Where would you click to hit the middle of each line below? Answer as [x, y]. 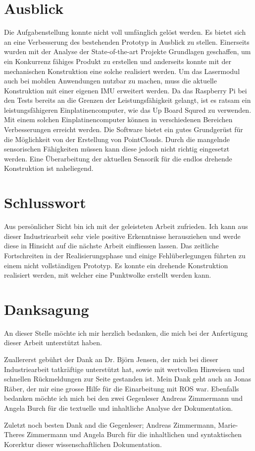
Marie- [228, 424]
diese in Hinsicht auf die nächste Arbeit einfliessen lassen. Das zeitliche [111, 246]
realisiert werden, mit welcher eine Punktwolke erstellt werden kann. [108, 275]
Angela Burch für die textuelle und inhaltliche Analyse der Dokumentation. [119, 408]
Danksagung [47, 309]
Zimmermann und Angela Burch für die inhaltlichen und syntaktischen [134, 434]
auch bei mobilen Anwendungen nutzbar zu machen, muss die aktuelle [110, 81]
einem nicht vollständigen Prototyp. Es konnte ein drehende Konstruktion [116, 265]
